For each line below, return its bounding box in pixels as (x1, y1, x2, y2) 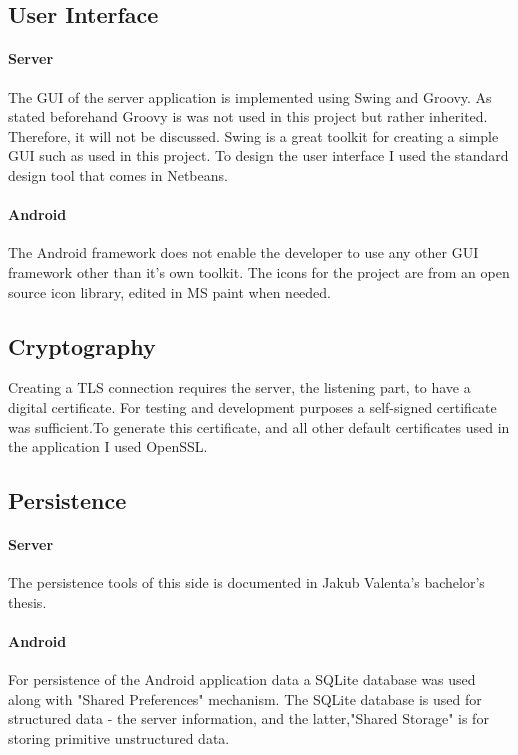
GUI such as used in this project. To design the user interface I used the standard (8, 145, 509, 166)
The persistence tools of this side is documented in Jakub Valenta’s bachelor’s (8, 572, 485, 593)
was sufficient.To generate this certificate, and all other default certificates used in (8, 416, 510, 437)
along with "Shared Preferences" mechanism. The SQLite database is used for (8, 688, 482, 709)
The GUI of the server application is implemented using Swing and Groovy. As (8, 86, 492, 107)
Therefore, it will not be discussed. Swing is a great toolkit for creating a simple (8, 125, 499, 146)
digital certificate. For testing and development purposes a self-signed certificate (8, 396, 497, 417)
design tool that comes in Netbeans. (8, 164, 228, 185)
